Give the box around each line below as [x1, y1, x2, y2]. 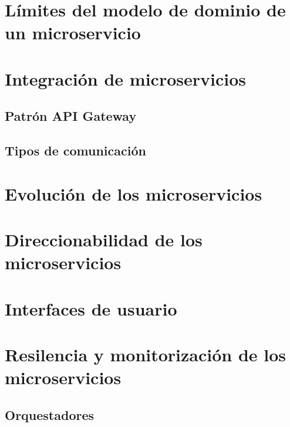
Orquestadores [5, 405, 95, 423]
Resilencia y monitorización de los [5, 343, 286, 366]
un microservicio [5, 21, 141, 45]
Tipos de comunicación [5, 141, 146, 160]
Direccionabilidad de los [5, 228, 203, 252]
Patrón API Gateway [5, 107, 137, 125]
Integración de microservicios [5, 66, 246, 90]
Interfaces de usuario [5, 296, 177, 320]
